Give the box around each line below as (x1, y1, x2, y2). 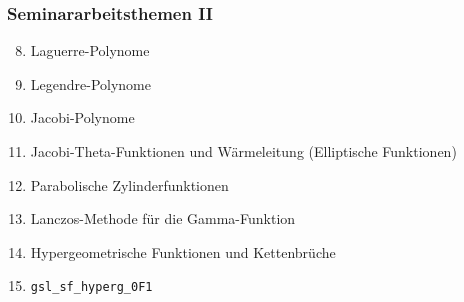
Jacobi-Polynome (30, 107, 135, 128)
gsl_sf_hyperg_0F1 (30, 280, 153, 295)
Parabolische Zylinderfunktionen (30, 174, 229, 195)
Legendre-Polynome (30, 73, 152, 94)
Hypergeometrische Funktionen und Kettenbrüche (30, 241, 336, 262)
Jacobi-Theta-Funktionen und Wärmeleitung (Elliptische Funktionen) (30, 141, 457, 161)
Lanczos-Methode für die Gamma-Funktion (30, 208, 296, 229)
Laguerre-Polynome (30, 40, 150, 61)
